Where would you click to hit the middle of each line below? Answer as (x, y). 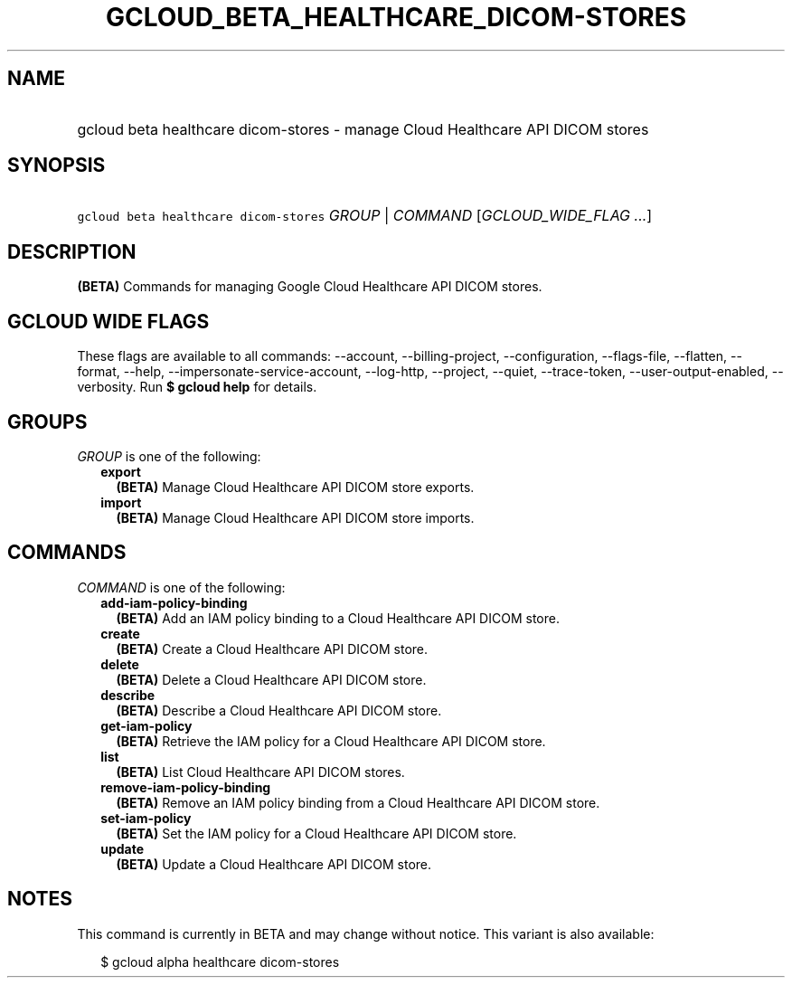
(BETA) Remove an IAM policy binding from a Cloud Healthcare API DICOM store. (358, 802)
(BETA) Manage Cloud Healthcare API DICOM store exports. (295, 487)
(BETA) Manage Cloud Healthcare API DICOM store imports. (295, 517)
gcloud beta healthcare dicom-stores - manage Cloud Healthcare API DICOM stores (363, 129)
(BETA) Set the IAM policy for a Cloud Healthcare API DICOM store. (316, 833)
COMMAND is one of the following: (181, 587)
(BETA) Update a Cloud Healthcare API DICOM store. (274, 864)
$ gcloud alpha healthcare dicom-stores (220, 961)
